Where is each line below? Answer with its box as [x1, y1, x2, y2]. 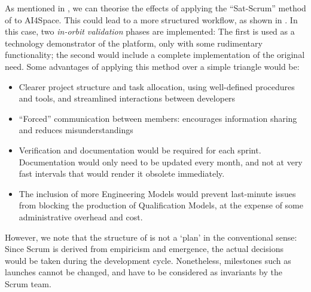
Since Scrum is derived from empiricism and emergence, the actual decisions [5, 242, 283, 255]
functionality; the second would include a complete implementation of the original [5, 48, 305, 61]
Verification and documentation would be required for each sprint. [19, 143, 261, 156]
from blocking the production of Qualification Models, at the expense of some [19, 199, 303, 211]
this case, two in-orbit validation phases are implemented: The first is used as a [5, 25, 295, 38]
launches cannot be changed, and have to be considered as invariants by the [5, 266, 282, 278]
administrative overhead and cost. [19, 210, 143, 223]
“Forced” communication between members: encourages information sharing [19, 112, 297, 124]
